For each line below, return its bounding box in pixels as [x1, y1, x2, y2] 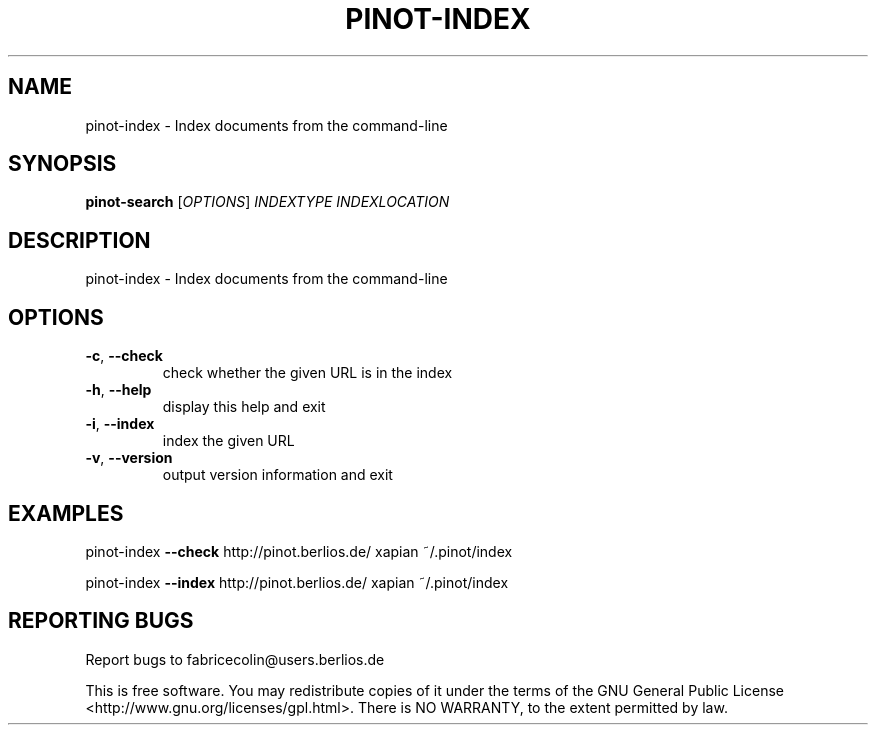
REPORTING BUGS [8, 608, 194, 634]
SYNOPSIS [8, 151, 117, 177]
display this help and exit [162, 398, 326, 416]
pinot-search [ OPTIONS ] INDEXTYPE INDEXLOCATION [85, 193, 450, 211]
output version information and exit [162, 466, 393, 484]
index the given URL [162, 432, 295, 450]
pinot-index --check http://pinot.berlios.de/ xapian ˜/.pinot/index [85, 542, 513, 560]
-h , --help [85, 381, 152, 399]
